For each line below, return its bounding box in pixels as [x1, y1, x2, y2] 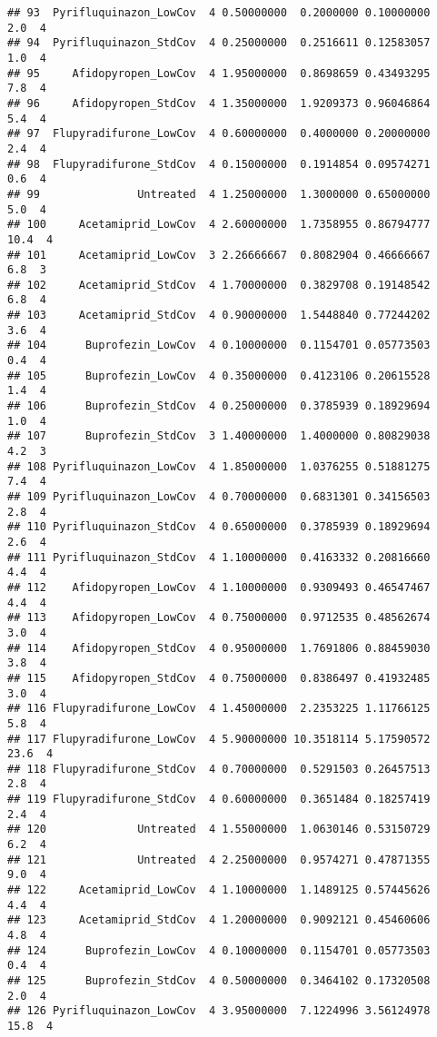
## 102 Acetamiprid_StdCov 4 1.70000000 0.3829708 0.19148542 [7, 278, 431, 291]
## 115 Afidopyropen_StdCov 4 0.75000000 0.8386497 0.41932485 [7, 671, 431, 685]
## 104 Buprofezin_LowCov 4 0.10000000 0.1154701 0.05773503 [7, 339, 431, 352]
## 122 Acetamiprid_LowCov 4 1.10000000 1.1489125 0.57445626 [7, 884, 431, 897]
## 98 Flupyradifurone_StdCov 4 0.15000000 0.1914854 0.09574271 [7, 157, 431, 171]
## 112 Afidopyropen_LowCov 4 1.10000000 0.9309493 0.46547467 [7, 580, 431, 594]
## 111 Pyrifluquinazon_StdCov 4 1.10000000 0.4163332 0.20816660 [7, 550, 431, 564]
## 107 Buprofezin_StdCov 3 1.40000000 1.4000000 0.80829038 [7, 430, 431, 443]
